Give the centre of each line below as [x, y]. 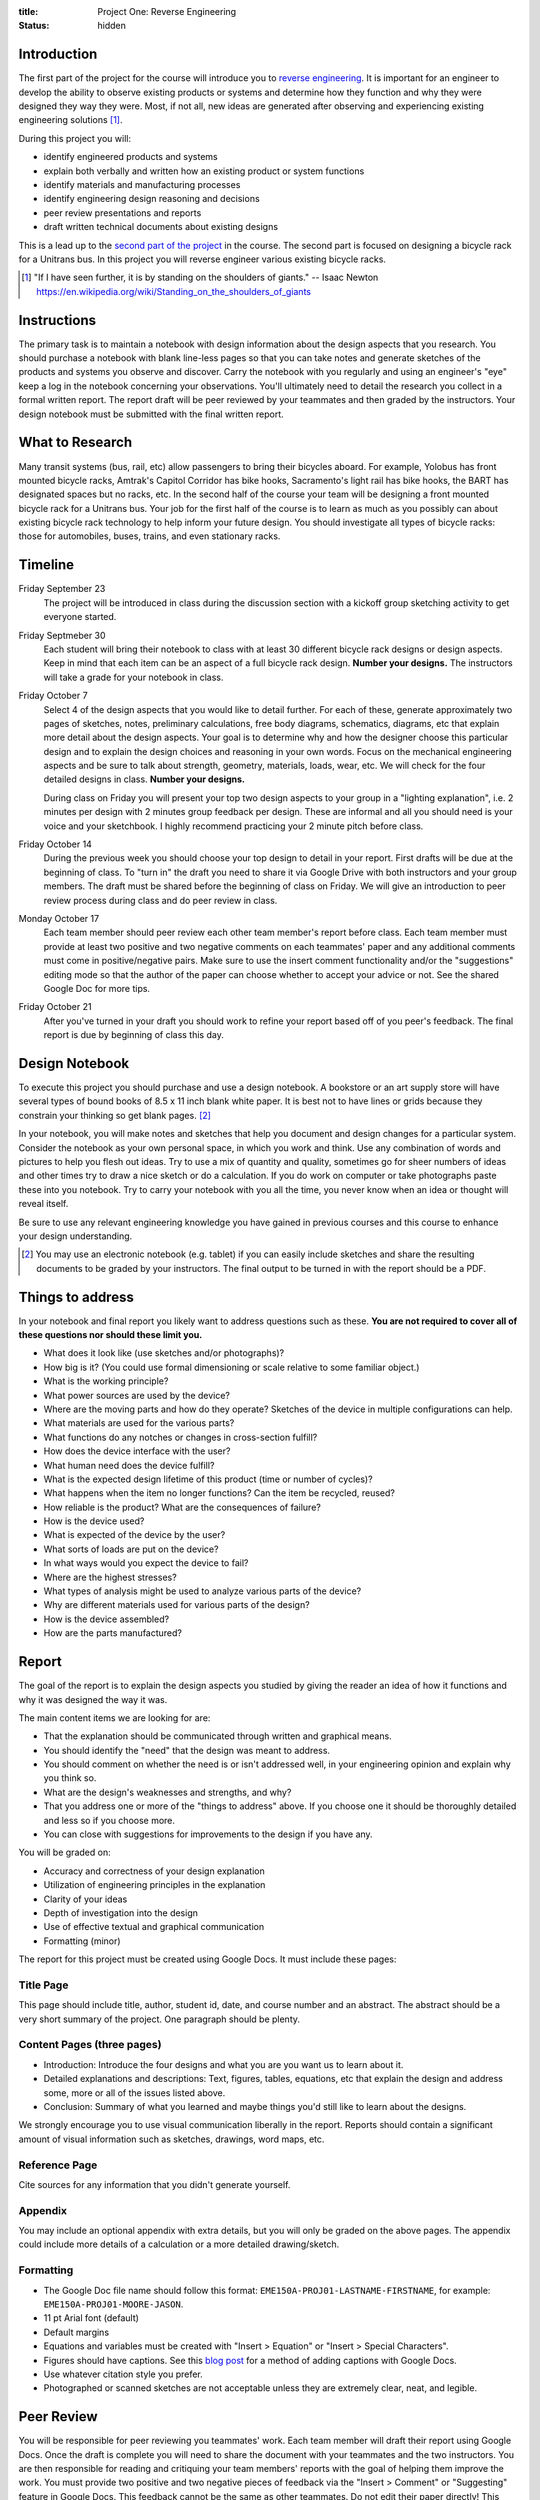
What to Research [75, 442]
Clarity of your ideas [85, 1899]
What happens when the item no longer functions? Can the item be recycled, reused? [219, 1493]
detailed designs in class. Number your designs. [144, 779]
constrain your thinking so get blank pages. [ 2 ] [115, 1115]
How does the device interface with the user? [137, 1451]
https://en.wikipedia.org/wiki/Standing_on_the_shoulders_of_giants [174, 291]
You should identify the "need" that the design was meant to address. [186, 1750]
